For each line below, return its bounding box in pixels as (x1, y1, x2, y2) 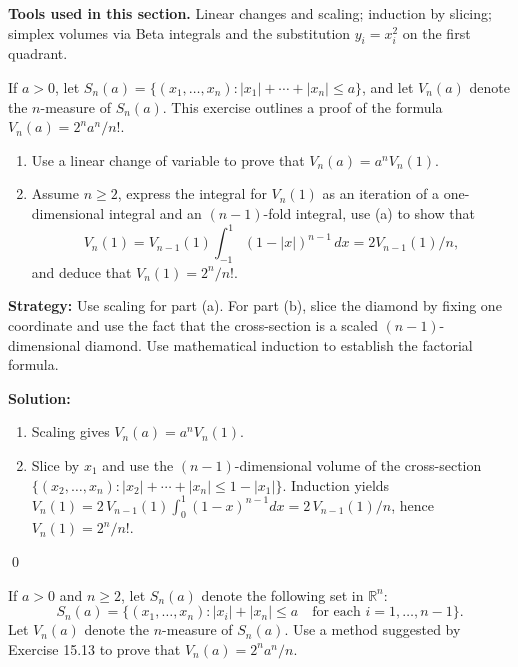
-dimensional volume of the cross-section (234, 455, 482, 475)
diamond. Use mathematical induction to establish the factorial (85, 334, 473, 355)
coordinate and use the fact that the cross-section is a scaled (8, 315, 378, 336)
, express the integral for (117, 183, 267, 204)
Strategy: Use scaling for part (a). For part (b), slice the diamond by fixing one (8, 295, 502, 316)
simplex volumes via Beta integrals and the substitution (8, 22, 351, 43)
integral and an (108, 202, 202, 223)
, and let (362, 76, 414, 97)
